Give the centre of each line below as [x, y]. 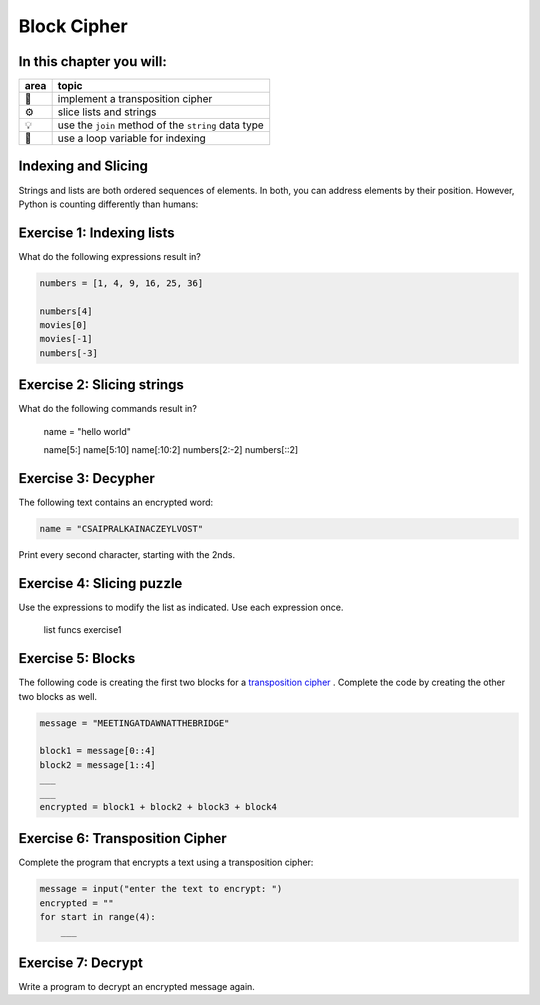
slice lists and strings [107, 112]
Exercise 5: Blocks [77, 658]
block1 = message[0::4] [98, 751]
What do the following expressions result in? [110, 256]
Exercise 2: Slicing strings [101, 385]
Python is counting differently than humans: [108, 204]
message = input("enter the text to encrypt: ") [161, 889]
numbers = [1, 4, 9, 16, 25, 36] [121, 283]
